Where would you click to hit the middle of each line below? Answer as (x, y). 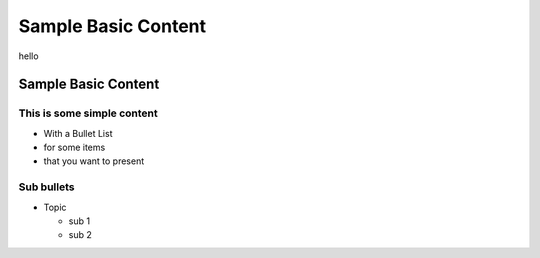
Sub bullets (46, 187)
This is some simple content (88, 113)
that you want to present (94, 161)
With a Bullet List (78, 133)
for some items (74, 147)
